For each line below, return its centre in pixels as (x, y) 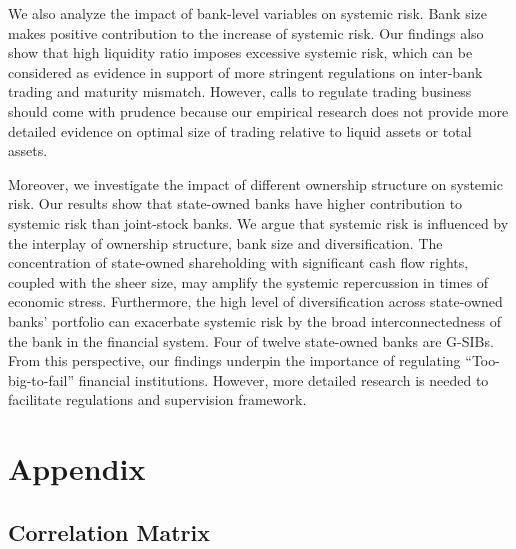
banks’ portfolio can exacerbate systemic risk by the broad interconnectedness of (254, 320)
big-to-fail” (41, 379)
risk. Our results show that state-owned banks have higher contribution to (235, 203)
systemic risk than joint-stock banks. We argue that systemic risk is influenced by (258, 222)
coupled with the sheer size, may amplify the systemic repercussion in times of (248, 281)
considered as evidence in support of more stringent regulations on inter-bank (245, 71)
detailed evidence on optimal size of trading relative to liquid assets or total (240, 130)
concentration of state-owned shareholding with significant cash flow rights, (238, 262)
